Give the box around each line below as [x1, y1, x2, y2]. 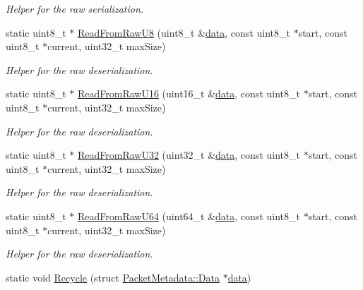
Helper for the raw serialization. [6, 1, 144, 16]
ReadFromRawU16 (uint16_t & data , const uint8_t [77, 86, 300, 101]
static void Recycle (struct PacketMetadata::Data [6, 270, 220, 284]
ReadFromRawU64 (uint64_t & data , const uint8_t [77, 208, 300, 223]
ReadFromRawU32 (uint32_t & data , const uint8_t [77, 147, 300, 162]
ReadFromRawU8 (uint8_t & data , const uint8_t [77, 25, 290, 40]
